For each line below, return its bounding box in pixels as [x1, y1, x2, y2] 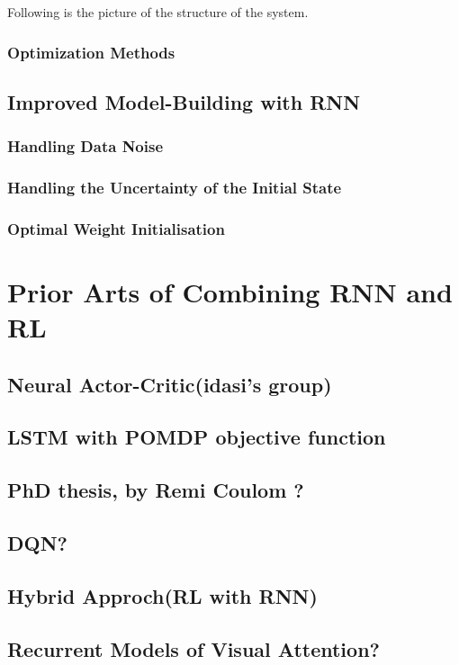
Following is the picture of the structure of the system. [7, 3, 309, 21]
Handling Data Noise [7, 135, 164, 157]
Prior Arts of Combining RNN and [7, 273, 453, 310]
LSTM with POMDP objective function [7, 423, 386, 451]
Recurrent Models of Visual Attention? [7, 634, 380, 662]
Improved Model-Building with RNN [7, 87, 361, 115]
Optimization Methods [7, 40, 175, 63]
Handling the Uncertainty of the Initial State [7, 175, 342, 198]
